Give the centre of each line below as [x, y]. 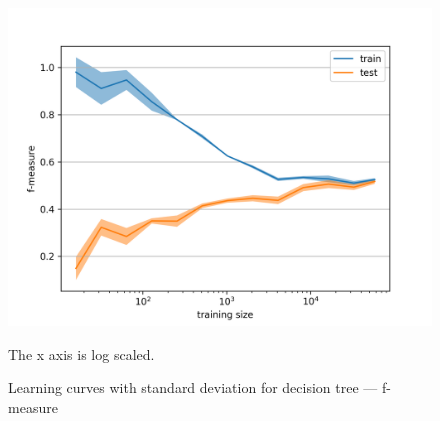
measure [33, 406]
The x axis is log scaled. [81, 353]
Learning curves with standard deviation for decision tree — [193, 387]
